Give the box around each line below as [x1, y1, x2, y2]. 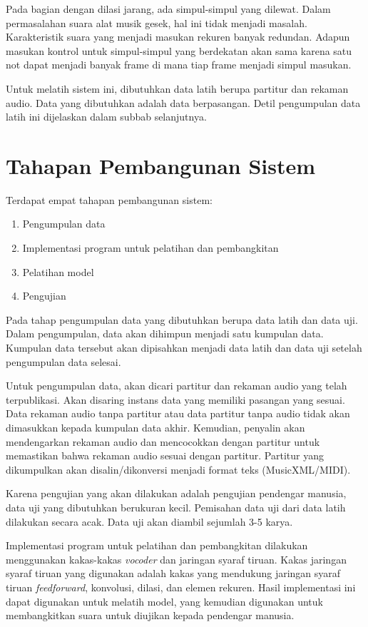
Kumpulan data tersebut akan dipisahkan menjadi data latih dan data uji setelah [6, 340, 362, 355]
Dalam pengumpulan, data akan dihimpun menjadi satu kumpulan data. [6, 326, 324, 341]
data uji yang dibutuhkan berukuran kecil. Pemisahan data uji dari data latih [6, 499, 346, 514]
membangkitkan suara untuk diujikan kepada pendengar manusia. [6, 608, 295, 623]
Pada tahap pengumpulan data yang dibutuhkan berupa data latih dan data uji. [6, 312, 358, 327]
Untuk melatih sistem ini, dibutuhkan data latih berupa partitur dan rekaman [6, 81, 349, 96]
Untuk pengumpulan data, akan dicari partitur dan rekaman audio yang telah [6, 378, 347, 393]
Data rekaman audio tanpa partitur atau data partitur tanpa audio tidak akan [6, 406, 350, 421]
